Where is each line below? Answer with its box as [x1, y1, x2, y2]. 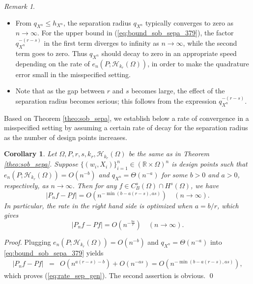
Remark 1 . [4, 1, 35, 11]
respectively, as [4, 180, 49, 190]
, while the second [183, 37, 237, 48]
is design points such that [171, 159, 248, 169]
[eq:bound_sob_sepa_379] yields [4, 247, 104, 257]
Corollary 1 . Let [4, 148, 57, 159]
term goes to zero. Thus [15, 48, 87, 58]
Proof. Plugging [4, 236, 51, 247]
